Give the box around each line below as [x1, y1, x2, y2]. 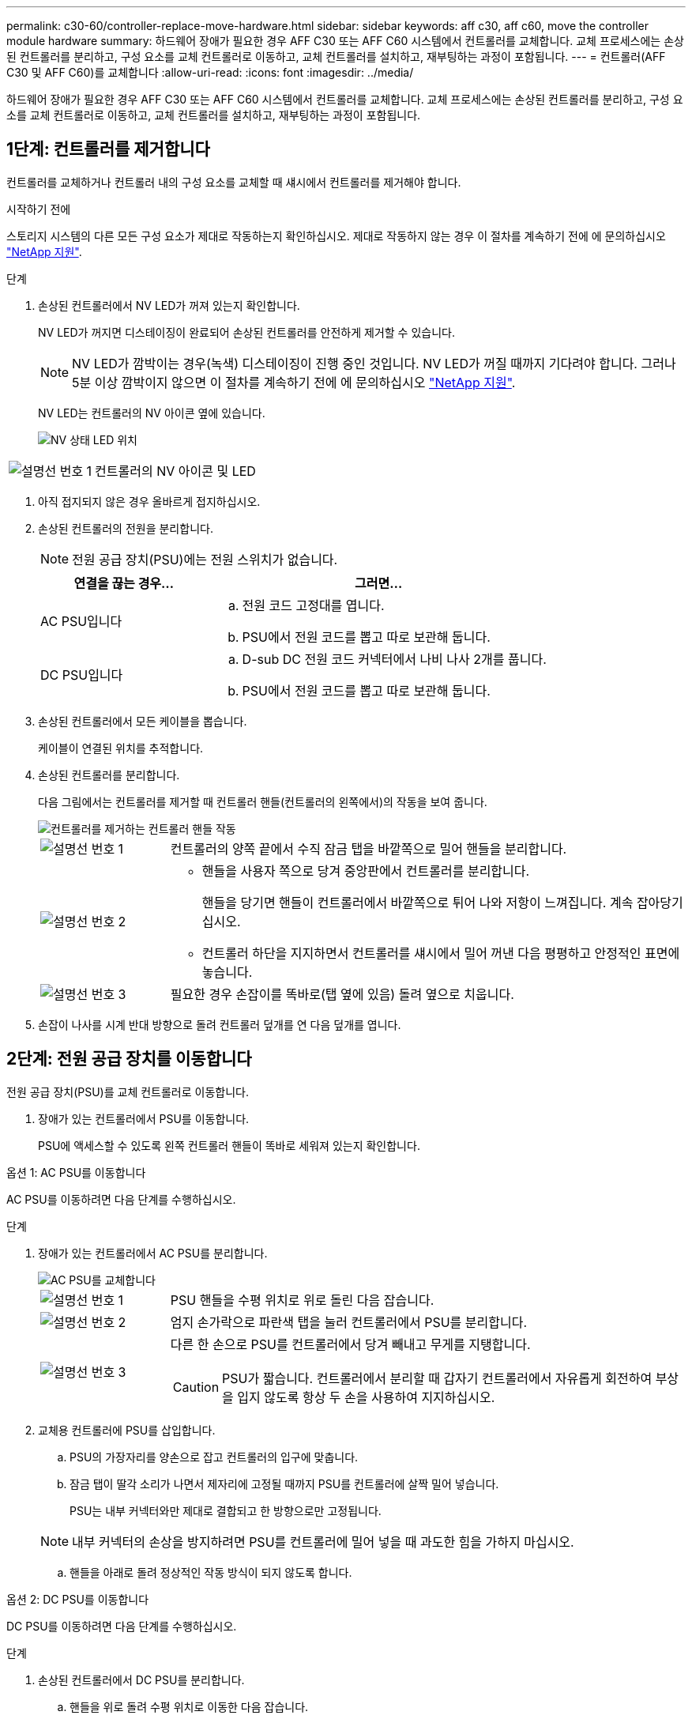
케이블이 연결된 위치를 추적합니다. [38, 741, 204, 755]
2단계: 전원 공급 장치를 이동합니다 [6, 1049, 252, 1069]
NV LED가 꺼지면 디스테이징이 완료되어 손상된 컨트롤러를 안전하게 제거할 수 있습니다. [38, 325, 455, 339]
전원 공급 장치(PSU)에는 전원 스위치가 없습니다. [72, 551, 338, 567]
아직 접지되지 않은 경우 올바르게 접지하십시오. [38, 494, 261, 508]
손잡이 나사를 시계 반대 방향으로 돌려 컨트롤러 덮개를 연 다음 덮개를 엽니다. [38, 1017, 401, 1031]
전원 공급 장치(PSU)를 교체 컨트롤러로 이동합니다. [6, 1084, 249, 1099]
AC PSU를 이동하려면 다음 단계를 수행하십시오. [6, 1192, 236, 1206]
